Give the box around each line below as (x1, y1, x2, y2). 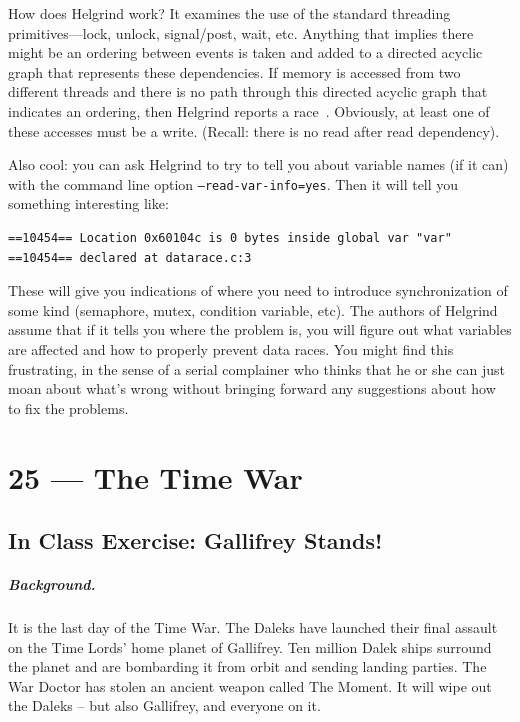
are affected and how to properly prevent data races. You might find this (8, 338, 454, 359)
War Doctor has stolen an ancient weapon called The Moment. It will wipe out (8, 675, 492, 696)
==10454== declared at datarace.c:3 (8, 250, 252, 265)
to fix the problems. (8, 397, 129, 418)
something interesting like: (8, 193, 169, 214)
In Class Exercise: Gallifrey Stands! (8, 525, 383, 556)
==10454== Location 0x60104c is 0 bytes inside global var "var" (8, 231, 452, 245)
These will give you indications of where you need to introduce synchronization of (8, 280, 508, 301)
